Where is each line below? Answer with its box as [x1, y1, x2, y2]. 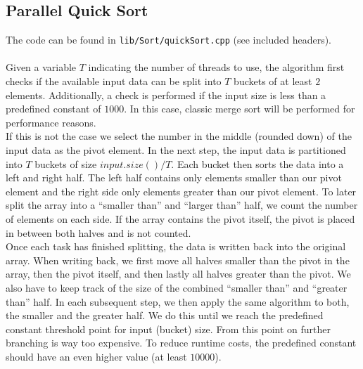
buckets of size [34, 156, 97, 171]
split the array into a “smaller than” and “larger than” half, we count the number [6, 198, 358, 212]
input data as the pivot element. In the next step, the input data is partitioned [6, 143, 346, 157]
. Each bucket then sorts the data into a [171, 156, 344, 171]
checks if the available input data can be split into [6, 74, 222, 89]
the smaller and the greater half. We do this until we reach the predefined [6, 308, 324, 323]
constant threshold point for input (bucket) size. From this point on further [6, 321, 331, 336]
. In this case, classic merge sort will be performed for [124, 101, 355, 116]
